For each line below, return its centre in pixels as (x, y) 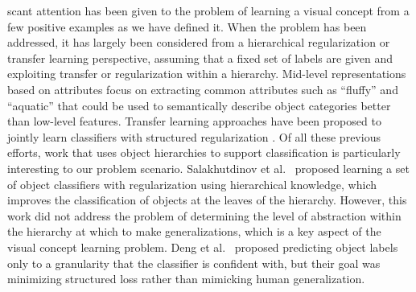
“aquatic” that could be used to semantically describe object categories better (199, 105)
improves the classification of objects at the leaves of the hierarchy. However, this (207, 200)
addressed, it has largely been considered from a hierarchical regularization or (199, 42)
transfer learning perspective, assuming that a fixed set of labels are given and (200, 58)
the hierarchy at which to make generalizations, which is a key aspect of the (194, 231)
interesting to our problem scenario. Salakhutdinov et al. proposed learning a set (208, 168)
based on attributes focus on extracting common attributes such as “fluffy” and (203, 89)
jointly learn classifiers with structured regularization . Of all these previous (194, 136)
